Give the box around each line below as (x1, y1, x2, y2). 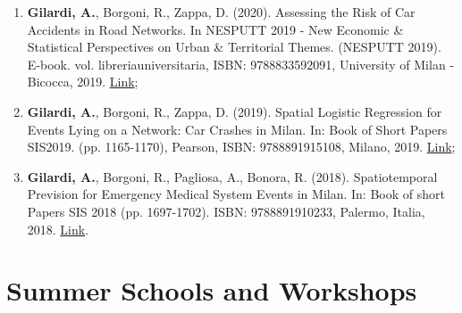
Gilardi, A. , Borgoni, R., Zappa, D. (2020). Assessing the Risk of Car (27, 3, 416, 21)
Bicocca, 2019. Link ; (27, 72, 139, 91)
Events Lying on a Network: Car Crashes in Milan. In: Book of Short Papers (27, 119, 448, 138)
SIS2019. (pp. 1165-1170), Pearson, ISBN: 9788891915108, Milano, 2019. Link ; (27, 137, 456, 156)
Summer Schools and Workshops (6, 272, 417, 309)
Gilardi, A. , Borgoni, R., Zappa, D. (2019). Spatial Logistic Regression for (27, 102, 442, 120)
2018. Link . (27, 219, 89, 238)
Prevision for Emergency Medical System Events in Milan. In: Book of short (27, 185, 445, 203)
